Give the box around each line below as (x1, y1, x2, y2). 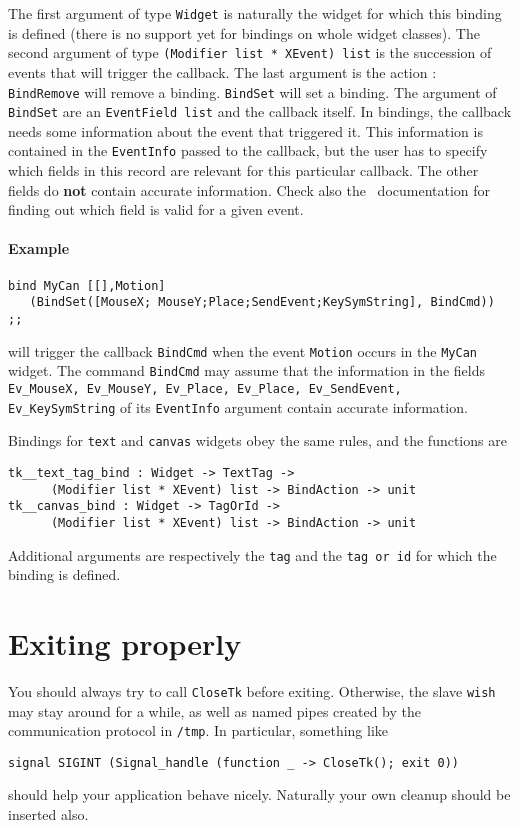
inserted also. (8, 804, 89, 825)
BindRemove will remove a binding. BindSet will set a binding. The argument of (8, 81, 497, 102)
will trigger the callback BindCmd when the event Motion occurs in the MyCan (8, 340, 477, 361)
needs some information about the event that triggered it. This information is (8, 120, 483, 141)
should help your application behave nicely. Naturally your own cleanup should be (8, 784, 511, 805)
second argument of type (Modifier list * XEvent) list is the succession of (8, 42, 492, 63)
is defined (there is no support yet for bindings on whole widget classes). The (8, 22, 480, 43)
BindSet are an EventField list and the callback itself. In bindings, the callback (8, 101, 512, 122)
